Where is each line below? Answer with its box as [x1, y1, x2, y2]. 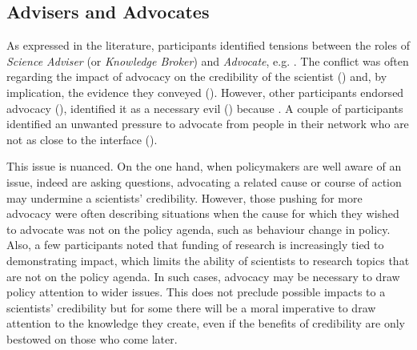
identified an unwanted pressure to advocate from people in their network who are [6, 115, 409, 132]
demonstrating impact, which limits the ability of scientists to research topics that [6, 251, 410, 268]
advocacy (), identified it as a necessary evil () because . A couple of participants [6, 99, 403, 116]
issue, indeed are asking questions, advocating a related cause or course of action [6, 173, 402, 190]
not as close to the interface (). [6, 131, 158, 147]
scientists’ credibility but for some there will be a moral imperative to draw [6, 299, 376, 316]
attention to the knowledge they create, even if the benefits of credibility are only [6, 315, 405, 332]
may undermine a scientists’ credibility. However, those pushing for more [6, 189, 363, 206]
